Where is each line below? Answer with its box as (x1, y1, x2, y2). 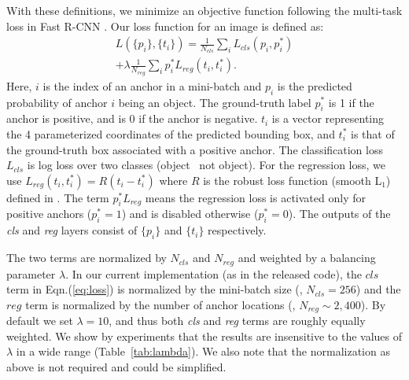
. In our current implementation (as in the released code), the (65, 265, 362, 282)
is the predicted (277, 77, 352, 94)
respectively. (208, 222, 267, 238)
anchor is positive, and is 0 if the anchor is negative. (6, 110, 258, 127)
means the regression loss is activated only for (145, 189, 366, 205)
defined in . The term (6, 189, 109, 205)
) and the (356, 281, 401, 297)
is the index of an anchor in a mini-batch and (42, 77, 262, 94)
